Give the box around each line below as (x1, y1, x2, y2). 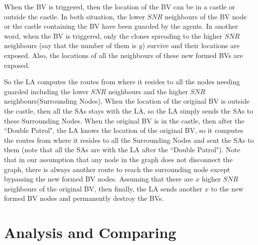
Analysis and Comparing (4, 222, 176, 243)
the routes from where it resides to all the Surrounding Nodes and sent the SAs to (4, 134, 254, 145)
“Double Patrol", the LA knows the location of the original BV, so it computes (4, 125, 244, 135)
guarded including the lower (4, 86, 89, 96)
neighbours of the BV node (164, 11, 247, 21)
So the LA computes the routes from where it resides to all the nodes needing (4, 76, 240, 87)
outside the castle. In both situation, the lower (4, 11, 145, 21)
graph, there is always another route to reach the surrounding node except (4, 164, 230, 174)
